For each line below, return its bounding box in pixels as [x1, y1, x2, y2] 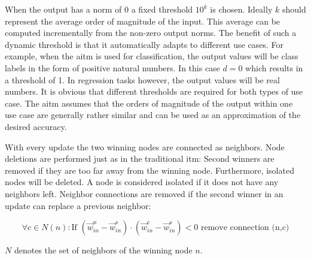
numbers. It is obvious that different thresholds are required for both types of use [5, 85, 303, 98]
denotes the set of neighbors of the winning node [14, 244, 193, 256]
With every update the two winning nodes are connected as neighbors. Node [5, 140, 285, 153]
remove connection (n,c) [200, 223, 289, 232]
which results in [245, 61, 303, 74]
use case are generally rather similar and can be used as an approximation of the [5, 108, 301, 121]
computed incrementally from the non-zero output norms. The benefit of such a [5, 26, 297, 39]
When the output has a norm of [5, 3, 122, 15]
